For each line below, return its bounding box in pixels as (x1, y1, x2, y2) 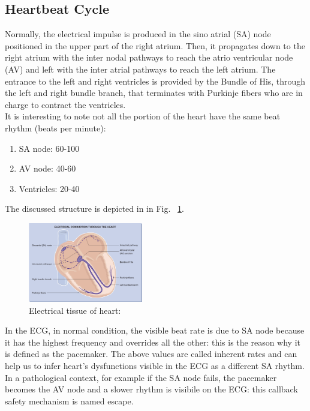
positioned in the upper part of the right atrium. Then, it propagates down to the (5, 39, 305, 52)
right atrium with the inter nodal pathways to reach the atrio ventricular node (5, 51, 293, 64)
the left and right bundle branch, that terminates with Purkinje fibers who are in (5, 86, 303, 99)
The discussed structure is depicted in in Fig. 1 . (5, 202, 184, 215)
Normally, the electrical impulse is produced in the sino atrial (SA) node (5, 28, 271, 40)
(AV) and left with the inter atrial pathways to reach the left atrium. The (5, 62, 276, 75)
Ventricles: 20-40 (19, 182, 80, 194)
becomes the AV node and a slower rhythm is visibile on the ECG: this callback (5, 383, 298, 395)
